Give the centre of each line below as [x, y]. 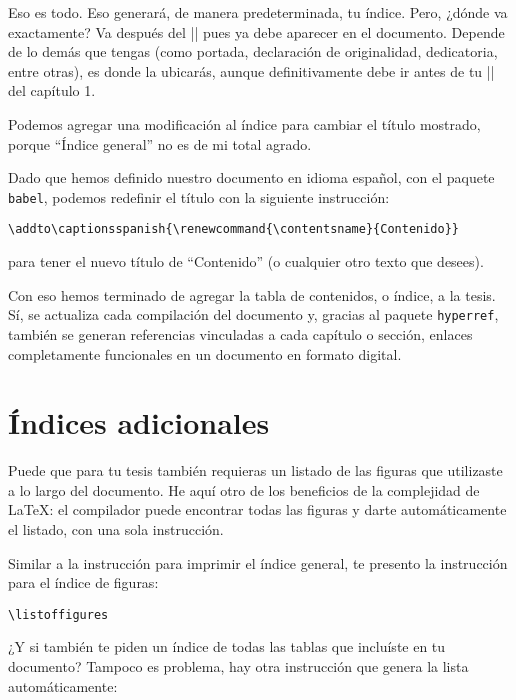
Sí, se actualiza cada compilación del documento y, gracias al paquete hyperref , [253, 314]
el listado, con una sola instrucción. [116, 529]
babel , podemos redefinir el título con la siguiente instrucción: [199, 196]
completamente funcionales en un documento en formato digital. [205, 353]
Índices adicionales [139, 422]
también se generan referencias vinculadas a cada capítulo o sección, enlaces [240, 333]
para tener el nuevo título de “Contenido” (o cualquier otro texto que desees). [246, 261]
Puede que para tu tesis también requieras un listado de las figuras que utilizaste [255, 470]
